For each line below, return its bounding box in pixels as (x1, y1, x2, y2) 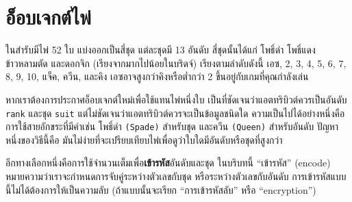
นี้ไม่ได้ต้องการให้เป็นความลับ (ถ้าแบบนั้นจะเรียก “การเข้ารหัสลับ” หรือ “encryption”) (5, 182, 316, 197)
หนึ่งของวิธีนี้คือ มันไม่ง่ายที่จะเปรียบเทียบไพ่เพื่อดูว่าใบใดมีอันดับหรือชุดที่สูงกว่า (5, 132, 283, 147)
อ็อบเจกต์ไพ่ (5, 3, 91, 31)
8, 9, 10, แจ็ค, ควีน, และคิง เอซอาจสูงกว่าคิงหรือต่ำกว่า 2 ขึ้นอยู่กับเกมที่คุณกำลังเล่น (5, 69, 309, 84)
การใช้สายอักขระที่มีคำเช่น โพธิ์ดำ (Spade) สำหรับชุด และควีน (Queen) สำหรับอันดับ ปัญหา (5, 119, 339, 134)
